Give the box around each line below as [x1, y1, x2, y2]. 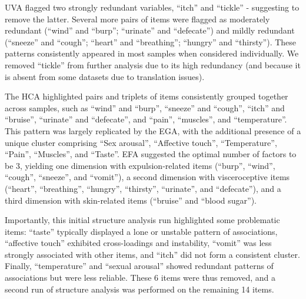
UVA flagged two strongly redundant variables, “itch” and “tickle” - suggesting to [5, 1, 300, 13]
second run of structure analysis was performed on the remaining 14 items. [5, 283, 274, 295]
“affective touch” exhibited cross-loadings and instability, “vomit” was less [5, 237, 272, 249]
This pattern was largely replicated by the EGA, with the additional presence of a [5, 124, 301, 137]
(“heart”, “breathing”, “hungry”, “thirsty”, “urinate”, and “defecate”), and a [5, 182, 281, 194]
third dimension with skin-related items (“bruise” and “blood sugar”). [5, 194, 257, 206]
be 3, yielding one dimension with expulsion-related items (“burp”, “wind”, [5, 159, 275, 171]
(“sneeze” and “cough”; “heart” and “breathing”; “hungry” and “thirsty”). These [5, 35, 297, 48]
